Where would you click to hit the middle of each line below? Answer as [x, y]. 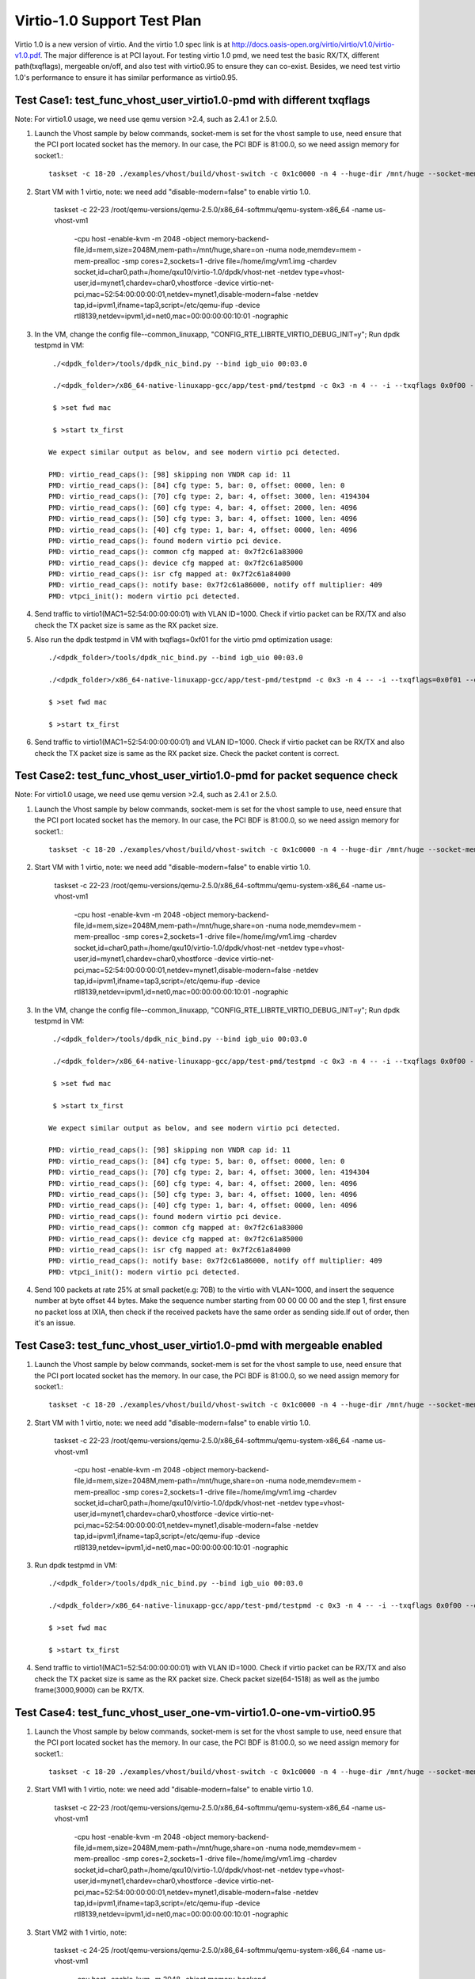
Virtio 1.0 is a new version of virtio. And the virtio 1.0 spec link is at [122, 44]
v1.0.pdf [28, 55]
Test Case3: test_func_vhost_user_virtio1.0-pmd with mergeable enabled [199, 1346]
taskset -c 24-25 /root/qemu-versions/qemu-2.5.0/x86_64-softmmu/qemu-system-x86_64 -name [214, 1951]
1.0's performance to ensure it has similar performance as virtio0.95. [126, 77]
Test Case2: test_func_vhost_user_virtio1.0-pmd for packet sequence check [206, 776]
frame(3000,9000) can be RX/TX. [89, 1689]
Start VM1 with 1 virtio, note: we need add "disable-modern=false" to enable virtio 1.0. [174, 1790]
